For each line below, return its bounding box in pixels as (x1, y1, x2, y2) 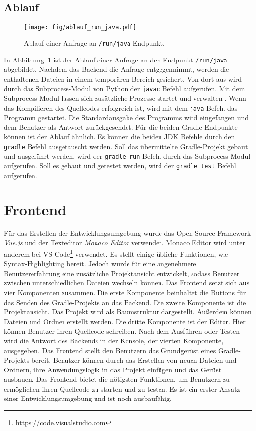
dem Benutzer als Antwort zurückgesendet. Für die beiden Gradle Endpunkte (4, 122, 238, 132)
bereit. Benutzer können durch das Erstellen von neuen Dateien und (31, 355, 237, 365)
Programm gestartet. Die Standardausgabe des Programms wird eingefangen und (4, 112, 249, 123)
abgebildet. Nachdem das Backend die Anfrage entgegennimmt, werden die (4, 64, 229, 74)
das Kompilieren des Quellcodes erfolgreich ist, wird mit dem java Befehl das (4, 102, 238, 113)
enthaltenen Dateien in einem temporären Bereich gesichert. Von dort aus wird (4, 73, 242, 84)
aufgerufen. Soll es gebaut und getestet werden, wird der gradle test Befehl (4, 160, 236, 171)
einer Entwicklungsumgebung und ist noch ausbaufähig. (4, 393, 172, 403)
